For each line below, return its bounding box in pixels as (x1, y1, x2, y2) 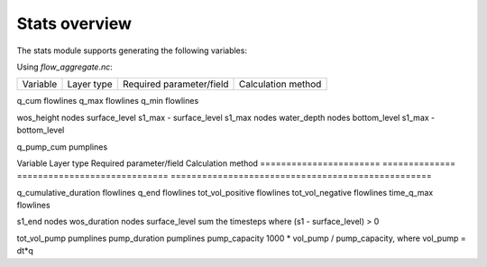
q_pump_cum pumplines (16, 141, 108, 152)
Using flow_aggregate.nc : (16, 61, 113, 72)
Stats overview (16, 14, 133, 33)
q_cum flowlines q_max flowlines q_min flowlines (16, 96, 199, 106)
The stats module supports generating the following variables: (16, 45, 248, 56)
